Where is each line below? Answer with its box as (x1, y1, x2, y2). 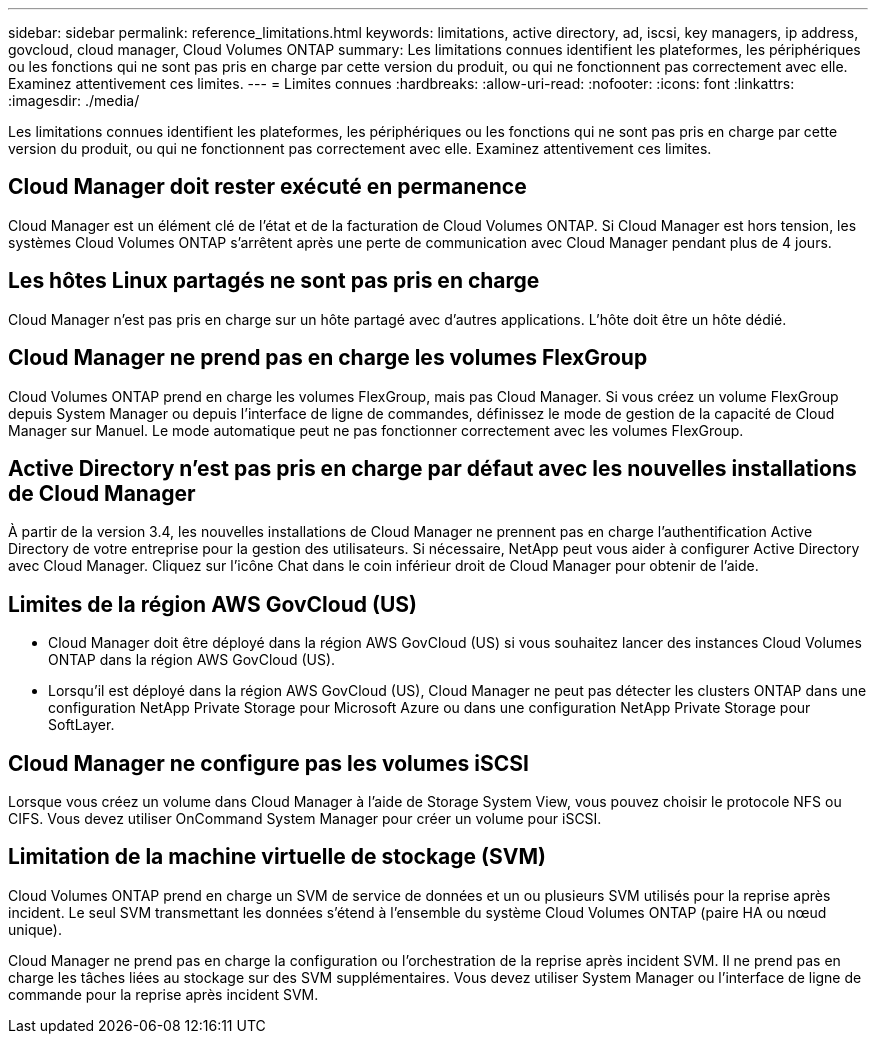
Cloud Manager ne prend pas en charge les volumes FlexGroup (8, 345, 648, 371)
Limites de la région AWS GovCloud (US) (8, 591, 417, 617)
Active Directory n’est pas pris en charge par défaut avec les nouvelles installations (8, 455, 857, 481)
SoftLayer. (48, 716, 115, 734)
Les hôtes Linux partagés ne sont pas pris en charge (8, 268, 540, 294)
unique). (8, 920, 62, 938)
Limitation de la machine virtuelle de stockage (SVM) (8, 844, 546, 870)
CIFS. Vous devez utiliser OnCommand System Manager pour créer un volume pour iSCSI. (8, 810, 602, 828)
